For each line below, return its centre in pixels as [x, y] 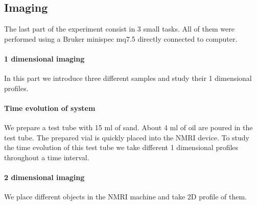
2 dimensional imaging [44, 177]
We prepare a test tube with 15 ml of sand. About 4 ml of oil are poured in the [128, 127]
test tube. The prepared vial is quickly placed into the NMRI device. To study [127, 137]
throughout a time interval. [47, 157]
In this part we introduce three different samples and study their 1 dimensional [128, 78]
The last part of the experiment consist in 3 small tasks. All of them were [119, 29]
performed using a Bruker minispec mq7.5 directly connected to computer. [121, 38]
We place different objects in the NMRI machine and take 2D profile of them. [125, 197]
